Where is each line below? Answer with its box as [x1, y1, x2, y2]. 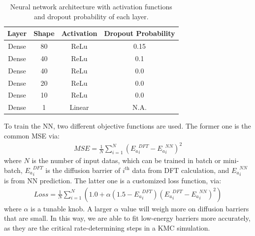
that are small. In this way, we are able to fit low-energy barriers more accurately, [4, 213, 251, 223]
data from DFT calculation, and [132, 165, 229, 175]
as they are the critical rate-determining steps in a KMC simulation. [4, 222, 210, 233]
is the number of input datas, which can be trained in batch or [32, 155, 221, 166]
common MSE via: [4, 130, 60, 140]
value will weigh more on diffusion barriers [121, 203, 249, 213]
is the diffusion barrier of [45, 165, 121, 175]
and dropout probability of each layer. [33, 11, 149, 21]
